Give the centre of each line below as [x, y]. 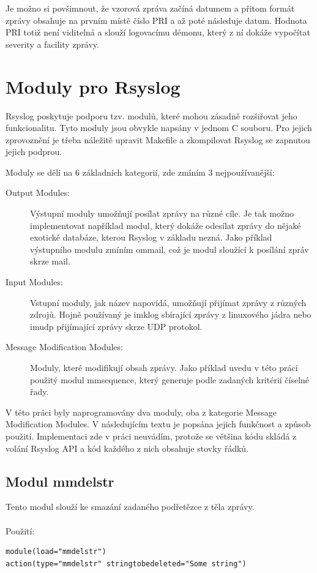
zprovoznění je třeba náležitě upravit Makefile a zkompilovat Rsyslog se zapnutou [158, 139]
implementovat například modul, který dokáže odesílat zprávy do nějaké [166, 225]
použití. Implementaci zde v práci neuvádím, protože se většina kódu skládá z [151, 436]
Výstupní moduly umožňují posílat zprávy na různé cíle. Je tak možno [162, 213]
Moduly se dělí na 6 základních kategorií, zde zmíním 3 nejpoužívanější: [140, 172]
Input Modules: [34, 282]
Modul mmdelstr [60, 481]
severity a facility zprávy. [52, 44]
